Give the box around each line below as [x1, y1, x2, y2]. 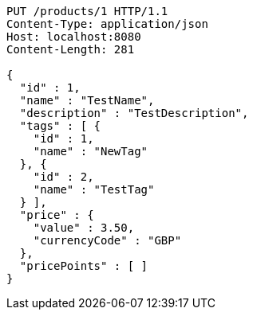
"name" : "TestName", [19, 94, 155, 107]
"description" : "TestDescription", [19, 107, 249, 119]
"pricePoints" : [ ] [19, 259, 148, 272]
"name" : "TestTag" [33, 183, 155, 196]
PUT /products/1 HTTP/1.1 [6, 5, 168, 18]
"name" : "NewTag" [33, 145, 148, 158]
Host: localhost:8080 [6, 30, 141, 43]
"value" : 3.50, [33, 221, 135, 234]
